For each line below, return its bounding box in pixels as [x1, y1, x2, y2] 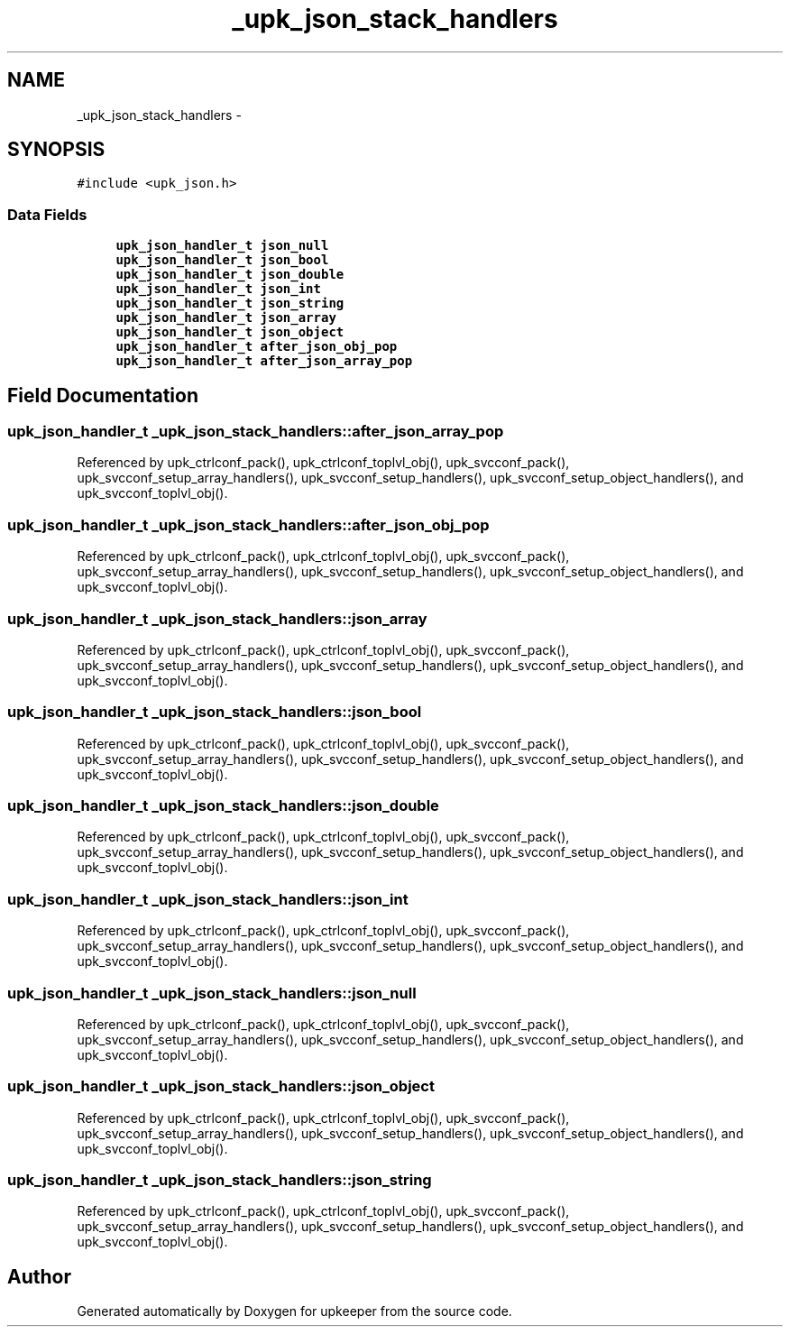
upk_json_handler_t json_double [115, 267, 344, 282]
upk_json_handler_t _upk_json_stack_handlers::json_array [7, 609, 427, 628]
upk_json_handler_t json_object [115, 325, 344, 340]
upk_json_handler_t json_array [115, 310, 336, 326]
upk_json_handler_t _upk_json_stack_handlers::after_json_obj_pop [7, 515, 490, 534]
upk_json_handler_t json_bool [115, 253, 329, 268]
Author [7, 1265, 71, 1288]
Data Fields [7, 205, 87, 224]
